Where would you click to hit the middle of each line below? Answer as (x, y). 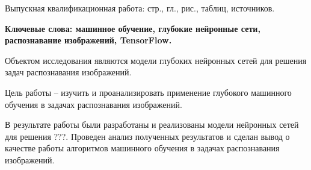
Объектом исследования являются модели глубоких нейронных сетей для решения (156, 60)
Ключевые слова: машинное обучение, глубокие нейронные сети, (133, 28)
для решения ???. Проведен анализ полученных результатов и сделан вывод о (147, 136)
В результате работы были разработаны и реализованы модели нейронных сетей (152, 124)
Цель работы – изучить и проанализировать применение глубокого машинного (148, 92)
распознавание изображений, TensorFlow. (88, 40)
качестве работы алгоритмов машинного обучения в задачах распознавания (142, 148)
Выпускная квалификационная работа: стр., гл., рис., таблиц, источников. (140, 8)
